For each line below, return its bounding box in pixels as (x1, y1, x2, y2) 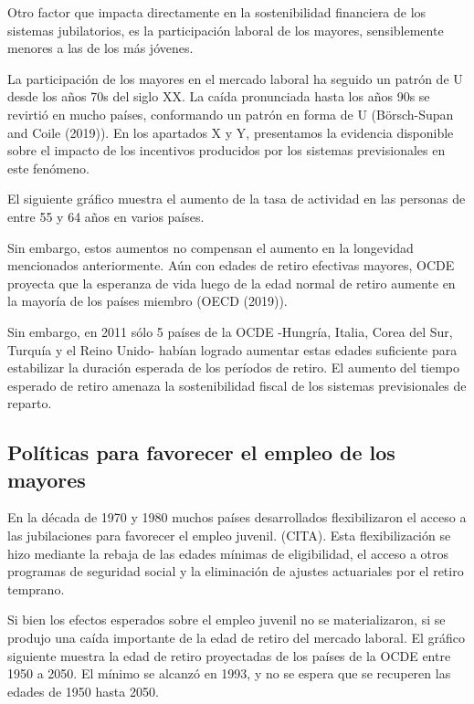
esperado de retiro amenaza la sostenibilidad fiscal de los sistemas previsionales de (7, 375, 467, 394)
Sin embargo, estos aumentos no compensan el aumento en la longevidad (7, 237, 414, 257)
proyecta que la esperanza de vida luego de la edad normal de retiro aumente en (7, 273, 456, 292)
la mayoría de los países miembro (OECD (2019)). (7, 291, 288, 310)
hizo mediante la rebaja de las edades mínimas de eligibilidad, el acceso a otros (7, 543, 449, 562)
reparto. (7, 394, 52, 413)
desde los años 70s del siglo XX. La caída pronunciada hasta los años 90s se (7, 87, 430, 106)
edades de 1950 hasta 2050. (7, 681, 159, 700)
